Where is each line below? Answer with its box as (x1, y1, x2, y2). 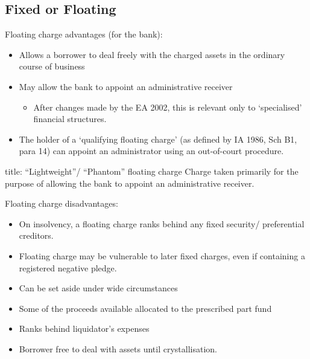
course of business (19, 60, 85, 73)
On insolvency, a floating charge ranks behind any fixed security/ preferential (19, 217, 305, 230)
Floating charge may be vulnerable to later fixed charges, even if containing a (19, 249, 305, 262)
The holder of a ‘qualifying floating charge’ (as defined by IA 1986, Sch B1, (19, 132, 297, 145)
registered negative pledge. (19, 261, 117, 274)
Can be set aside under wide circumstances (19, 282, 178, 294)
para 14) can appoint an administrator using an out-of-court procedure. (19, 144, 284, 157)
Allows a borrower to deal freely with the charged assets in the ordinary (19, 48, 285, 60)
